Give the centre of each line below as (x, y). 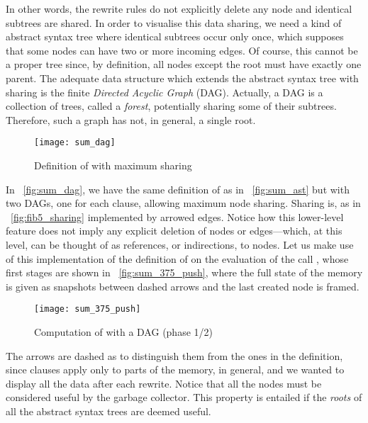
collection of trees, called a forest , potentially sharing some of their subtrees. (171, 106)
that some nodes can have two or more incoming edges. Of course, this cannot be (182, 50)
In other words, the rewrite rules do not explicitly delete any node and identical (179, 9)
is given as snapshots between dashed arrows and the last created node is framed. (183, 286)
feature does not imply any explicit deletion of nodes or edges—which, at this (174, 231)
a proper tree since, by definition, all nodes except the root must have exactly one (184, 64)
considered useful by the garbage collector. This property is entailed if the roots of (184, 397)
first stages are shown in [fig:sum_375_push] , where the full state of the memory (184, 272)
